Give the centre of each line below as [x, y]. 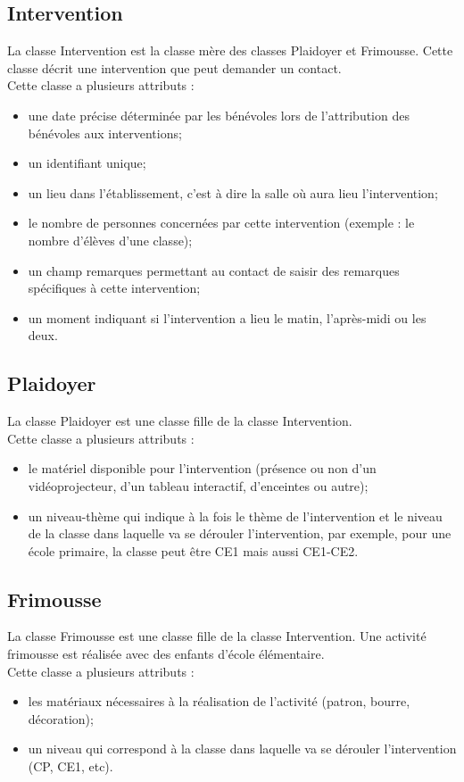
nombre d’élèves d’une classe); [110, 240]
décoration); [61, 718]
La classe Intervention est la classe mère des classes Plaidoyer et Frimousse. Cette [230, 50]
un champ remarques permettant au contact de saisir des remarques [214, 270]
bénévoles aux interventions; [105, 133]
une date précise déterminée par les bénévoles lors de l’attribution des [219, 115]
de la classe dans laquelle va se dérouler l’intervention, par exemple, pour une [240, 533]
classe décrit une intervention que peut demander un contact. [174, 67]
